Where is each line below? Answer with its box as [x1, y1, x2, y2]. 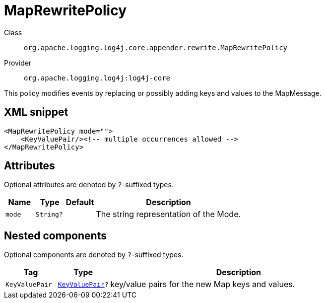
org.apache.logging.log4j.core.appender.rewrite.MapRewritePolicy [24, 43, 288, 52]
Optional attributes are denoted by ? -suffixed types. [4, 180, 174, 189]
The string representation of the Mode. [96, 209, 241, 220]
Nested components [4, 229, 107, 242]
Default [65, 197, 94, 208]
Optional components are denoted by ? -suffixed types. [4, 250, 184, 259]
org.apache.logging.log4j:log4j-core [24, 74, 171, 82]
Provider [4, 58, 32, 67]
